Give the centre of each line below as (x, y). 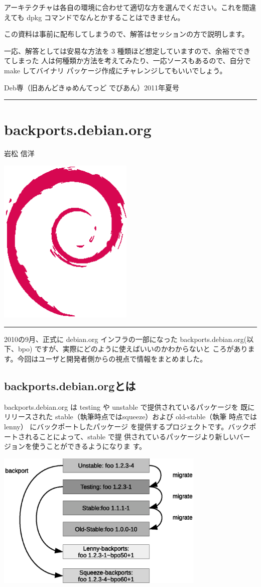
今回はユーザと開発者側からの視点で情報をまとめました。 (112, 359)
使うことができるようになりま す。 (89, 446)
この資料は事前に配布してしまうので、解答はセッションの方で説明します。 (126, 34)
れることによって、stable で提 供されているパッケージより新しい (130, 436)
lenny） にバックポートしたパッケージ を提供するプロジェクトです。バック (127, 426)
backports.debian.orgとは (70, 386)
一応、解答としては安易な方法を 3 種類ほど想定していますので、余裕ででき (127, 50)
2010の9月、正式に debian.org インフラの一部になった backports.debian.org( (125, 339)
